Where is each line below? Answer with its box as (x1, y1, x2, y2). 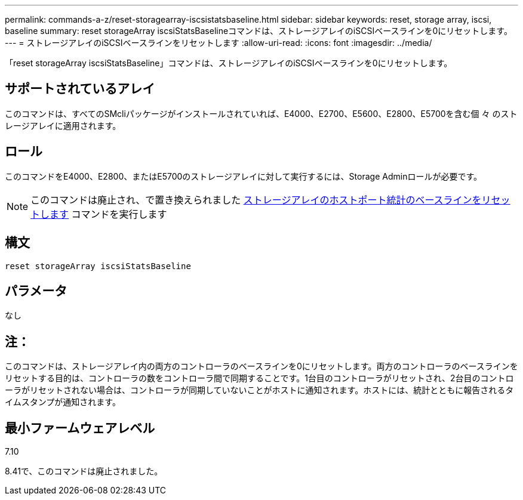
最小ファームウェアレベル (5, 420, 155, 436)
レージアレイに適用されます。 (5, 120, 121, 131)
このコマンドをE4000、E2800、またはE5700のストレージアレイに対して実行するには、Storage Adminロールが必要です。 (5, 171, 482, 181)
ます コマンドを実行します (50, 208, 167, 220)
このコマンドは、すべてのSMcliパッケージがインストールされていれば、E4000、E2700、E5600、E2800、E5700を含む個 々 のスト (5, 108, 518, 119)
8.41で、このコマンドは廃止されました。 (5, 466, 163, 477)
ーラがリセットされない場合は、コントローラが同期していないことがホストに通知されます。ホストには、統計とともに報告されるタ (5, 385, 514, 396)
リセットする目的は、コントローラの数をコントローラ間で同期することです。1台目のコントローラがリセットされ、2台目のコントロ (5, 373, 514, 384)
